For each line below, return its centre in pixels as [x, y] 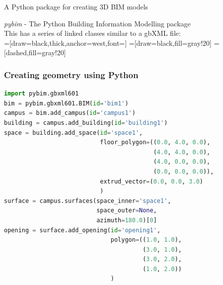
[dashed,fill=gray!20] [35, 52]
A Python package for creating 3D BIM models [76, 6]
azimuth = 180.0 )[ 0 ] [127, 220]
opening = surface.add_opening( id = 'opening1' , [82, 230]
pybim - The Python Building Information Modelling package [97, 23]
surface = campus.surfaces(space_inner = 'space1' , [88, 201]
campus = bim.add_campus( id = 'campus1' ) [70, 113]
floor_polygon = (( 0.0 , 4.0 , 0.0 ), [155, 142]
